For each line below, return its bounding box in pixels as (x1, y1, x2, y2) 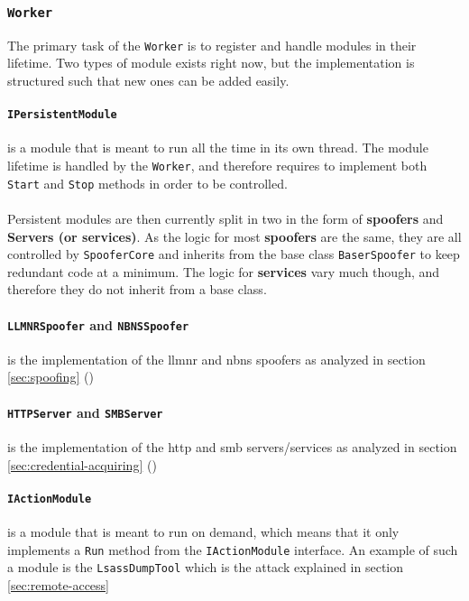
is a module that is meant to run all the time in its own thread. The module (7, 138, 428, 157)
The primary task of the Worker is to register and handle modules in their (7, 35, 417, 54)
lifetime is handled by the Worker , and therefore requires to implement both (7, 156, 428, 175)
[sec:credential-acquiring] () (7, 455, 157, 474)
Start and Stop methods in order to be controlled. (7, 173, 288, 192)
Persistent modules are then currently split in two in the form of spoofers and (7, 208, 444, 227)
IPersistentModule (7, 108, 117, 122)
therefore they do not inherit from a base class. (7, 280, 267, 299)
